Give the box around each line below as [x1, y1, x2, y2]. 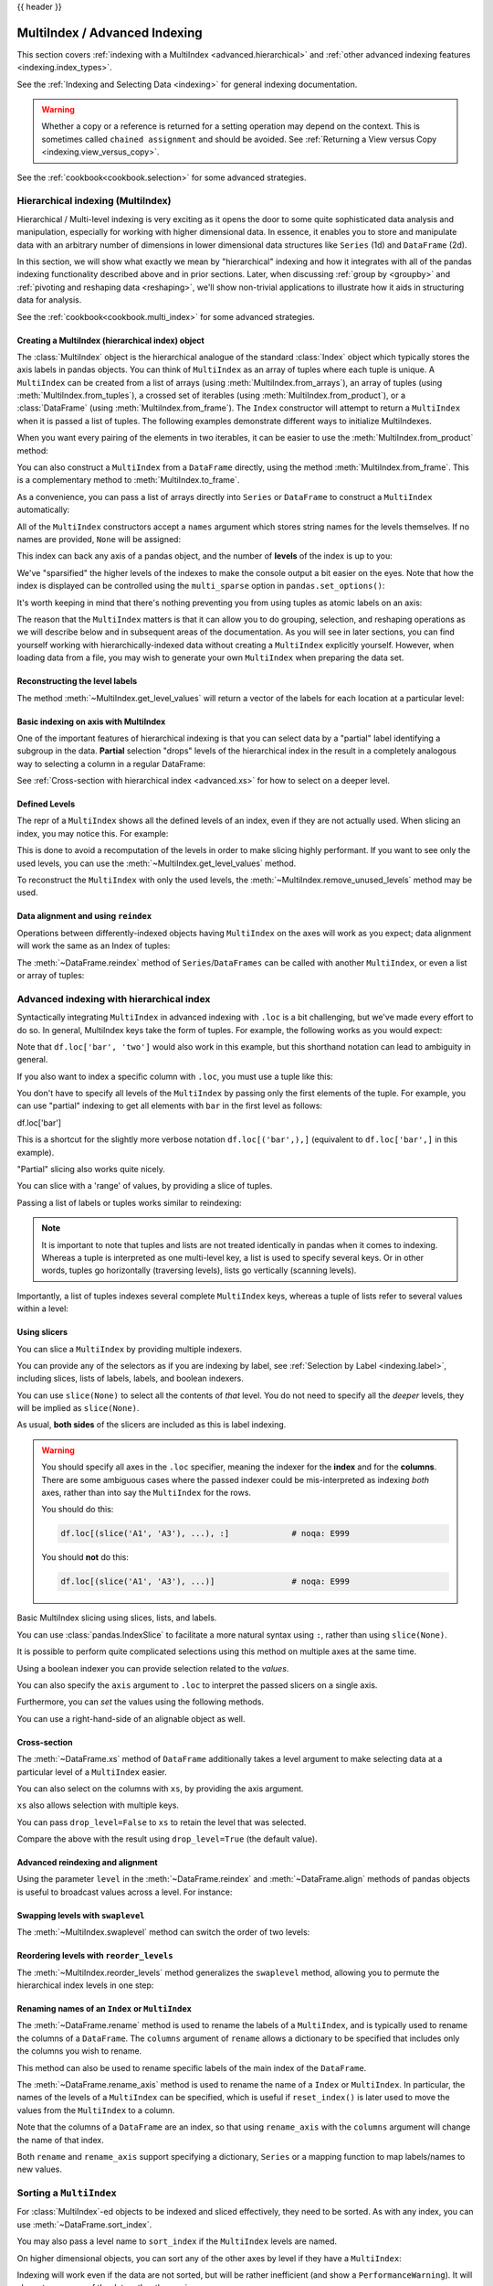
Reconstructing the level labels [16, 676, 138, 687]
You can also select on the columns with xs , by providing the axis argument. [16, 1783, 304, 1794]
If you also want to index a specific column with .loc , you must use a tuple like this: [16, 1071, 333, 1082]
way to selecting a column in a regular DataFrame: [16, 758, 205, 769]
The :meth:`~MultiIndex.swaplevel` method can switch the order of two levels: [16, 1927, 310, 1938]
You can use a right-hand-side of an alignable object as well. [16, 1713, 246, 1724]
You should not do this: [41, 1552, 130, 1563]
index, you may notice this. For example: [16, 828, 169, 839]
